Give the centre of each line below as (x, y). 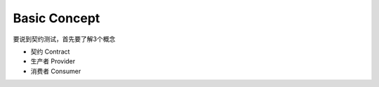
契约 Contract (50, 52)
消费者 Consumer (56, 71)
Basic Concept (56, 18)
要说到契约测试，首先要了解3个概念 (64, 39)
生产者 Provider (53, 61)
